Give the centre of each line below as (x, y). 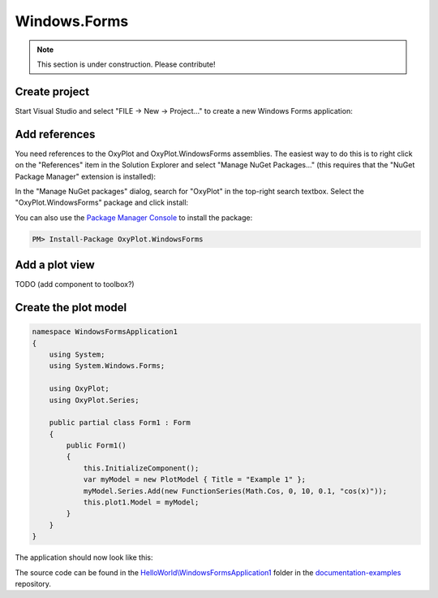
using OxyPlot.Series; (94, 400)
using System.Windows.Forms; (107, 366)
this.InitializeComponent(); (141, 468)
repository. (33, 583)
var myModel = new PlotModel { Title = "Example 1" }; (195, 480)
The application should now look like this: (84, 557)
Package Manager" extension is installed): (86, 176)
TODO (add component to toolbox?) (75, 284)
